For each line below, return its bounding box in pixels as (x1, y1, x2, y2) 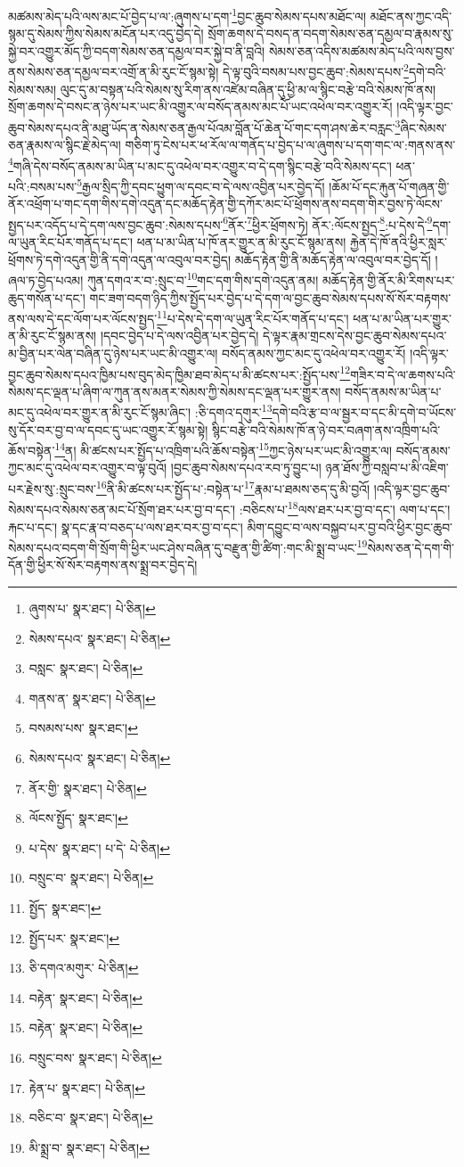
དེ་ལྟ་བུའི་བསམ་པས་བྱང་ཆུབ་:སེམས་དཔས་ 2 (223, 60, 409, 81)
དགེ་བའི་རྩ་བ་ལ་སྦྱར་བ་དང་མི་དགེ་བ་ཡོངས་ (272, 403, 457, 422)
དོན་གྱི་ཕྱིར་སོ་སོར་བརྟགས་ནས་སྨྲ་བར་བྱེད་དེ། (8, 555, 198, 574)
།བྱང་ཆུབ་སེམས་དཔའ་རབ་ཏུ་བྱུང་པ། (170, 458, 322, 477)
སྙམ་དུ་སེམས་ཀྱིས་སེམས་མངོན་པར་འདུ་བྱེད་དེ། (8, 24, 204, 43)
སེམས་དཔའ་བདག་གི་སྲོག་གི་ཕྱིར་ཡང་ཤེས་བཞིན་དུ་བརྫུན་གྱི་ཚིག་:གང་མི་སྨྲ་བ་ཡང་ (8, 538, 357, 556)
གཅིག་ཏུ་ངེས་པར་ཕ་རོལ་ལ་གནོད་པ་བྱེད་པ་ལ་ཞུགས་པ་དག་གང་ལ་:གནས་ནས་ (125, 136, 456, 154)
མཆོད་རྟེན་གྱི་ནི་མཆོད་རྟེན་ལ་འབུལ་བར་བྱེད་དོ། (234, 250, 431, 268)
